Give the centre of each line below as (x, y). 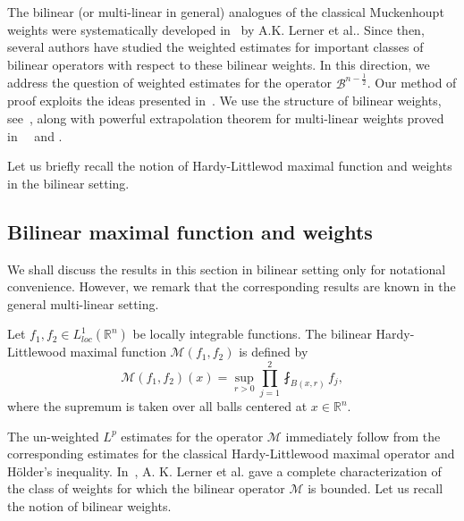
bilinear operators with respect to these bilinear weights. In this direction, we (219, 64)
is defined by (274, 352)
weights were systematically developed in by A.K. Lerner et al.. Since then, (216, 29)
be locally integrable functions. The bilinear (252, 334)
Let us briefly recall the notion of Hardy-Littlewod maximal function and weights (230, 166)
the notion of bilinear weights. (89, 505)
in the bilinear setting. (68, 183)
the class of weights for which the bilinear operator (146, 488)
